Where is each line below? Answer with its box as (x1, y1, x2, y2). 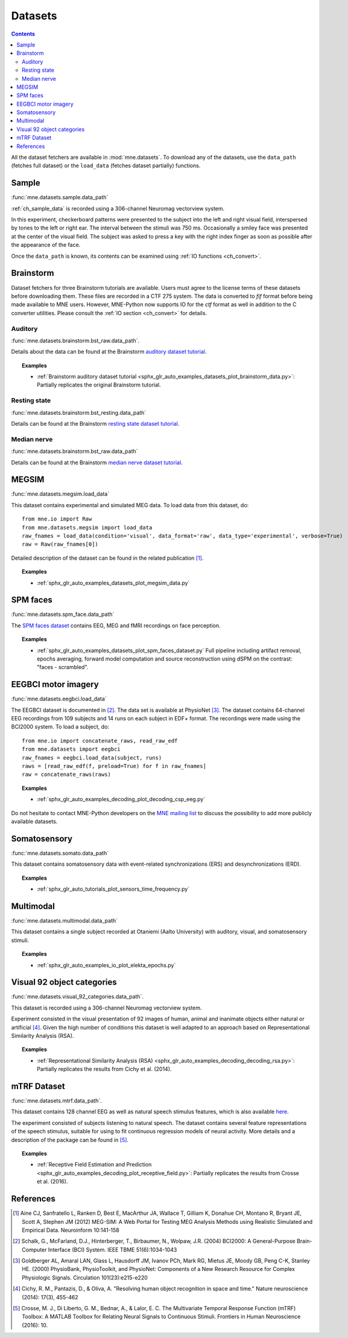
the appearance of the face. (11, 242, 81, 249)
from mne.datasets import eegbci (22, 746, 121, 753)
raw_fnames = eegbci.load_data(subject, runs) (22, 754, 162, 761)
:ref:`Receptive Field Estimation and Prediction (37, 1161, 152, 1168)
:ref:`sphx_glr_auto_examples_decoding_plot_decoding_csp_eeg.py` (37, 796, 206, 803)
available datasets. (11, 818, 58, 825)
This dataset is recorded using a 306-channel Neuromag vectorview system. (11, 1004, 202, 1011)
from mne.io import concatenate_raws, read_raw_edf (22, 737, 178, 744)
